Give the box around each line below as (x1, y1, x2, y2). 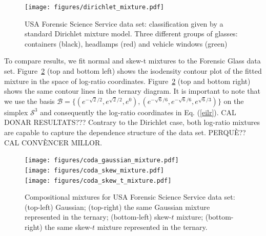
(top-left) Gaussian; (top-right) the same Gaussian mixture (25, 201, 210, 212)
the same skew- (45, 221, 92, 232)
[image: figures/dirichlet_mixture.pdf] (25, 4, 165, 11)
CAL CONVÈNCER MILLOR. (4, 137, 103, 147)
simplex (4, 106, 28, 117)
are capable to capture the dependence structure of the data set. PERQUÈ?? (4, 127, 246, 137)
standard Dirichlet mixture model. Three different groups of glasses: (25, 28, 238, 39)
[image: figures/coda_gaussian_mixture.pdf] (25, 157, 179, 164)
